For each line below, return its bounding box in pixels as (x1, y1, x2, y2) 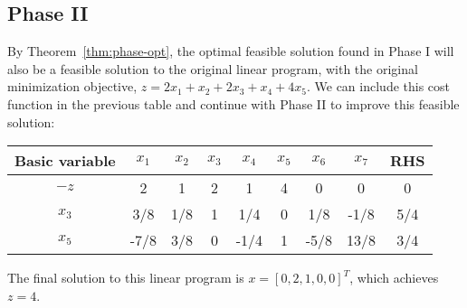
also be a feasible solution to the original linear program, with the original (7, 59, 418, 78)
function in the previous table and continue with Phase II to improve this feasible (7, 94, 460, 113)
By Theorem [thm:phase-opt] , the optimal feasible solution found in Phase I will (7, 42, 454, 61)
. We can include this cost (306, 77, 451, 96)
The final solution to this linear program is (7, 268, 244, 287)
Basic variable (14, 150, 116, 172)
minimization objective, (7, 77, 138, 96)
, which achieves (349, 268, 439, 287)
